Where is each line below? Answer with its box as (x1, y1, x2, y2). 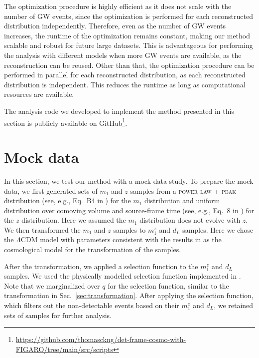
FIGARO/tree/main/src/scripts (15, 344, 114, 354)
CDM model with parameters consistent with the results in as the (20, 234, 222, 245)
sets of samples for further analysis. (4, 310, 112, 320)
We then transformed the (4, 224, 81, 235)
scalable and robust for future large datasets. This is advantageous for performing (4, 40, 253, 50)
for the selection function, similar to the (108, 280, 229, 291)
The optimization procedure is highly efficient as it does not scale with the (4, 1, 232, 11)
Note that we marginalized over (4, 280, 100, 291)
